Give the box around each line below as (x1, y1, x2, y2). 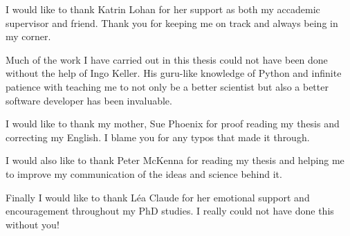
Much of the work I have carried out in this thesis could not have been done (6, 52, 328, 66)
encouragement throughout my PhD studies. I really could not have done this (6, 203, 334, 218)
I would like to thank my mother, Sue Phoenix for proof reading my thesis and (6, 116, 340, 131)
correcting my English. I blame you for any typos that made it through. (6, 129, 310, 144)
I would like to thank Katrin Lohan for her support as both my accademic (6, 2, 320, 16)
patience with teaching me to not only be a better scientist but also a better (6, 79, 329, 93)
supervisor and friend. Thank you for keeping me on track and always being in (6, 15, 338, 30)
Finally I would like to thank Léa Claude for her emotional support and (6, 190, 310, 204)
